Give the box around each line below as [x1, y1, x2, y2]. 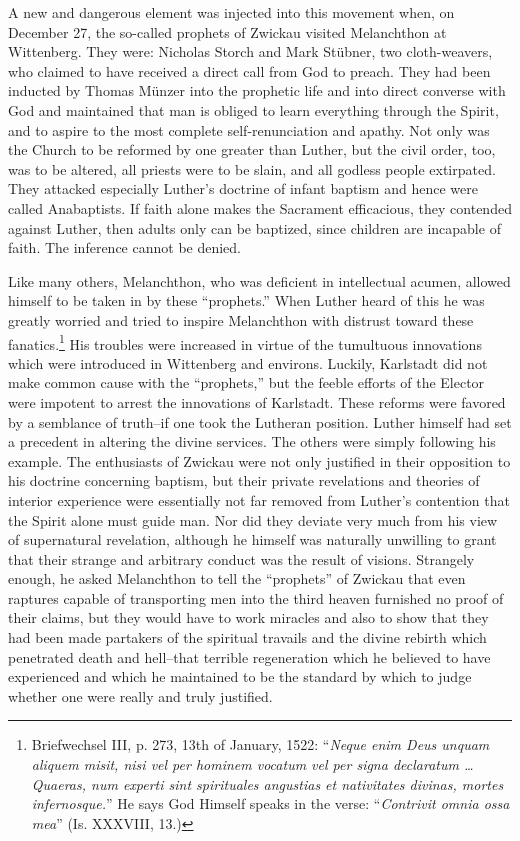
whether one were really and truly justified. [8, 685, 273, 706]
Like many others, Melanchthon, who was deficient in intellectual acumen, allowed [8, 270, 511, 291]
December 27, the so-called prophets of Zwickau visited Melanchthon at [8, 21, 447, 42]
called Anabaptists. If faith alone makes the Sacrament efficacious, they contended [8, 197, 512, 218]
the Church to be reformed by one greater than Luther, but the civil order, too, [8, 139, 496, 160]
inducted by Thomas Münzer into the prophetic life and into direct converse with [8, 80, 506, 101]
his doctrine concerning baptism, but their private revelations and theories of [8, 470, 480, 491]
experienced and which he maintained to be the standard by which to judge [8, 666, 472, 687]
